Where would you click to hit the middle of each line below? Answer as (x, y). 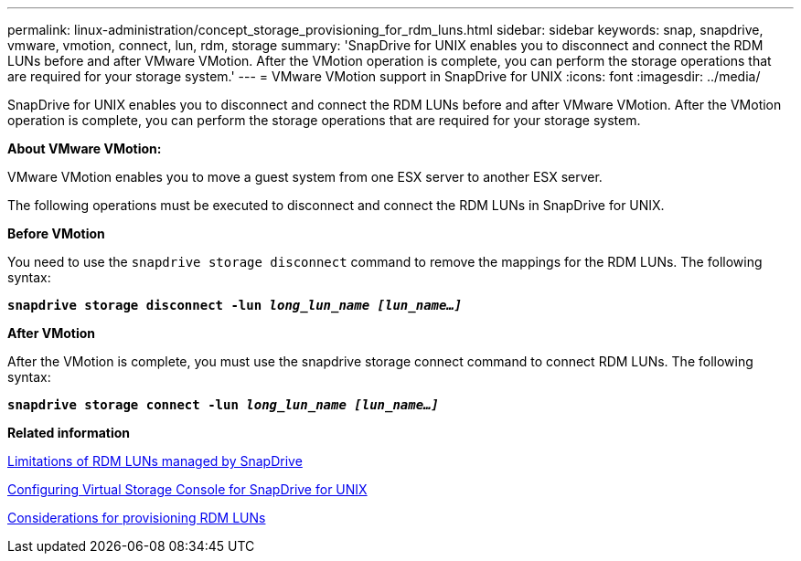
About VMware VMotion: (85, 148)
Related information (69, 433)
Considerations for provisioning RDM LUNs (137, 518)
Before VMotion (56, 233)
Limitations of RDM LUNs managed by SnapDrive (155, 461)
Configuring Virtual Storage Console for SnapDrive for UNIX (187, 489)
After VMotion (51, 333)
